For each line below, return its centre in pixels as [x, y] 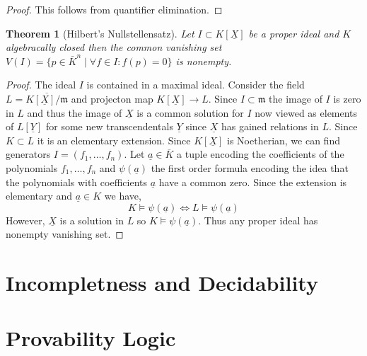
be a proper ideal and [294, 33]
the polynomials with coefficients [77, 182]
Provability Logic [91, 338]
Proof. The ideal [41, 85]
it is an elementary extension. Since [114, 140]
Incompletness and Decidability [162, 283]
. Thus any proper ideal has [258, 220]
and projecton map [112, 98]
